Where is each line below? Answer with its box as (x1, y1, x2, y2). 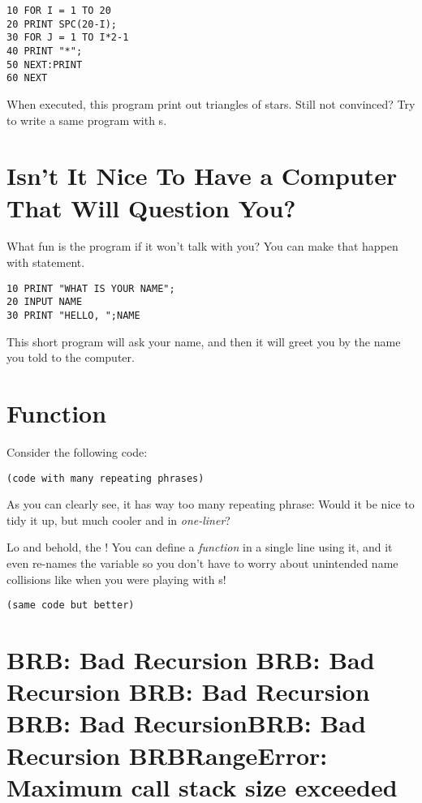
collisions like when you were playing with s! (6, 570, 226, 587)
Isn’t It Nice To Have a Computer (6, 159, 398, 192)
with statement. (6, 254, 85, 271)
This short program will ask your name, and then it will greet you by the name (6, 333, 401, 350)
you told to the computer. (6, 349, 135, 366)
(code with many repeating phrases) (6, 472, 205, 484)
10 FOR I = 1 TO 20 (6, 5, 111, 16)
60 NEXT (6, 72, 48, 84)
